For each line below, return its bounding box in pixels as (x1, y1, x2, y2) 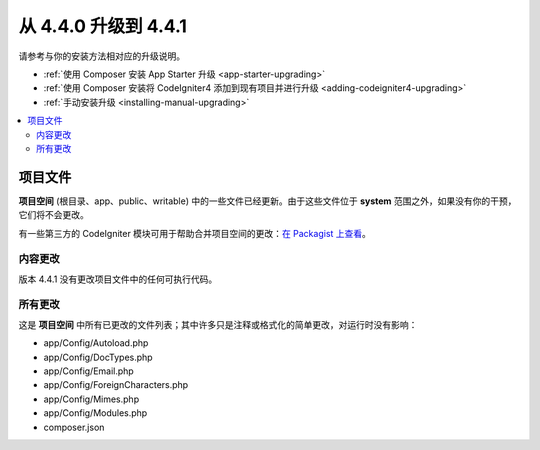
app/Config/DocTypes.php (43, 351, 154, 363)
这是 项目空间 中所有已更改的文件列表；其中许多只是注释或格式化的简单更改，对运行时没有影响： (18, 318, 418, 330)
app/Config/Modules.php (43, 407, 148, 419)
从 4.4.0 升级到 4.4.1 (18, 15, 187, 37)
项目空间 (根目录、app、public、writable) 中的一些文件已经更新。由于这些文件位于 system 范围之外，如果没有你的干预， (18, 195, 517, 207)
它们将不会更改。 (18, 209, 89, 221)
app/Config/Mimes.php (43, 393, 140, 405)
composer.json (43, 421, 105, 433)
